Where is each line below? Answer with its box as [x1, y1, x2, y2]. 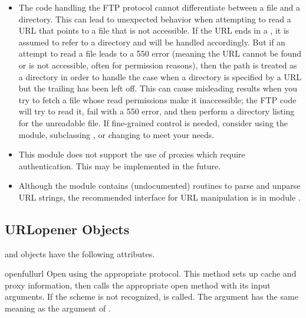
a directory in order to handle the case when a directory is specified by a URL [18, 70, 301, 83]
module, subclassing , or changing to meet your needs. [18, 128, 215, 140]
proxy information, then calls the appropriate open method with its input [5, 278, 271, 291]
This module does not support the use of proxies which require [18, 148, 245, 160]
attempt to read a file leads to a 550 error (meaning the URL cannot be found [18, 47, 302, 60]
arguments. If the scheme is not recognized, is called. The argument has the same [5, 290, 298, 303]
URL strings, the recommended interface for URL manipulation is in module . [18, 191, 301, 203]
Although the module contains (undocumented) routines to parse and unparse [18, 179, 301, 192]
